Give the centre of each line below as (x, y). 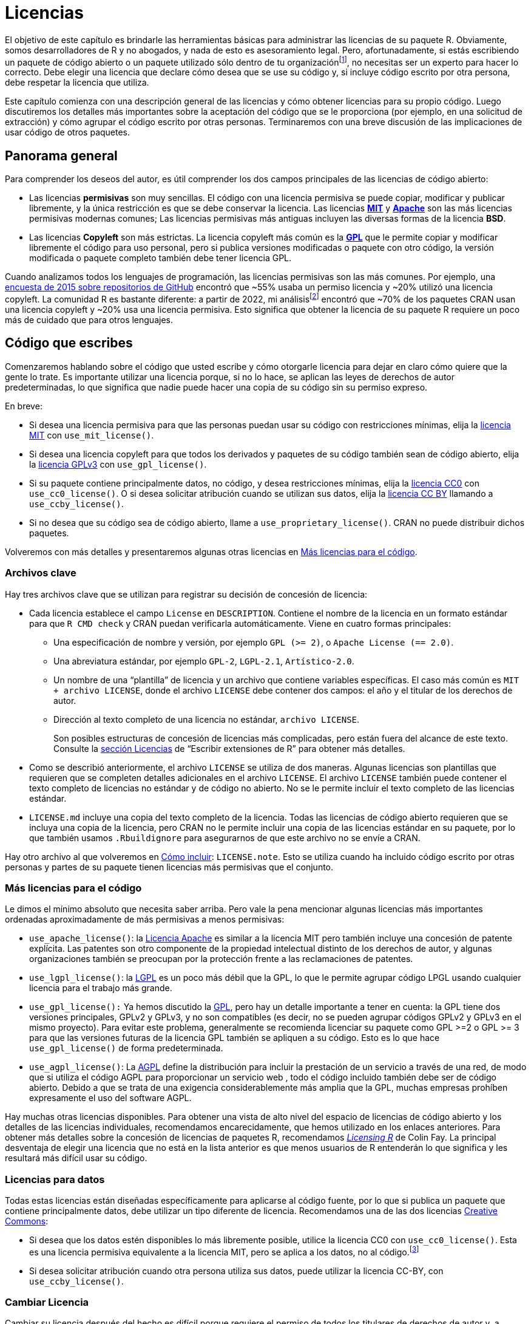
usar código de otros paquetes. (68, 132)
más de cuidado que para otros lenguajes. (89, 319)
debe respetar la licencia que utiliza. (77, 83)
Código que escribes (69, 343)
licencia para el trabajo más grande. (101, 988)
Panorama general (61, 155)
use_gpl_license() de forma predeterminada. (126, 1048)
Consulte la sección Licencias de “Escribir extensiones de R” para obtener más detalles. (229, 748)
